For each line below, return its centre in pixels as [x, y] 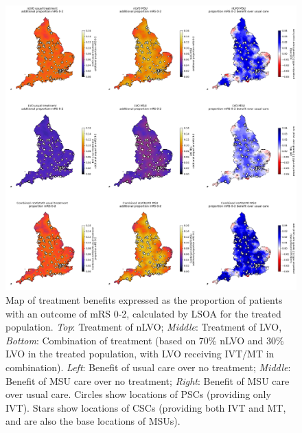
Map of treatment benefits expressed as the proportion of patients [144, 300]
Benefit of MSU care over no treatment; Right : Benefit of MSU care [148, 380]
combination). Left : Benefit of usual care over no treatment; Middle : [148, 367]
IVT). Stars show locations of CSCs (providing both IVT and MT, [146, 407]
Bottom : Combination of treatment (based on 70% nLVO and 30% [145, 340]
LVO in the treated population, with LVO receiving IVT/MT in [140, 354]
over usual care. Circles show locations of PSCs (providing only [138, 394]
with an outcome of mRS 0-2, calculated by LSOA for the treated [143, 313]
